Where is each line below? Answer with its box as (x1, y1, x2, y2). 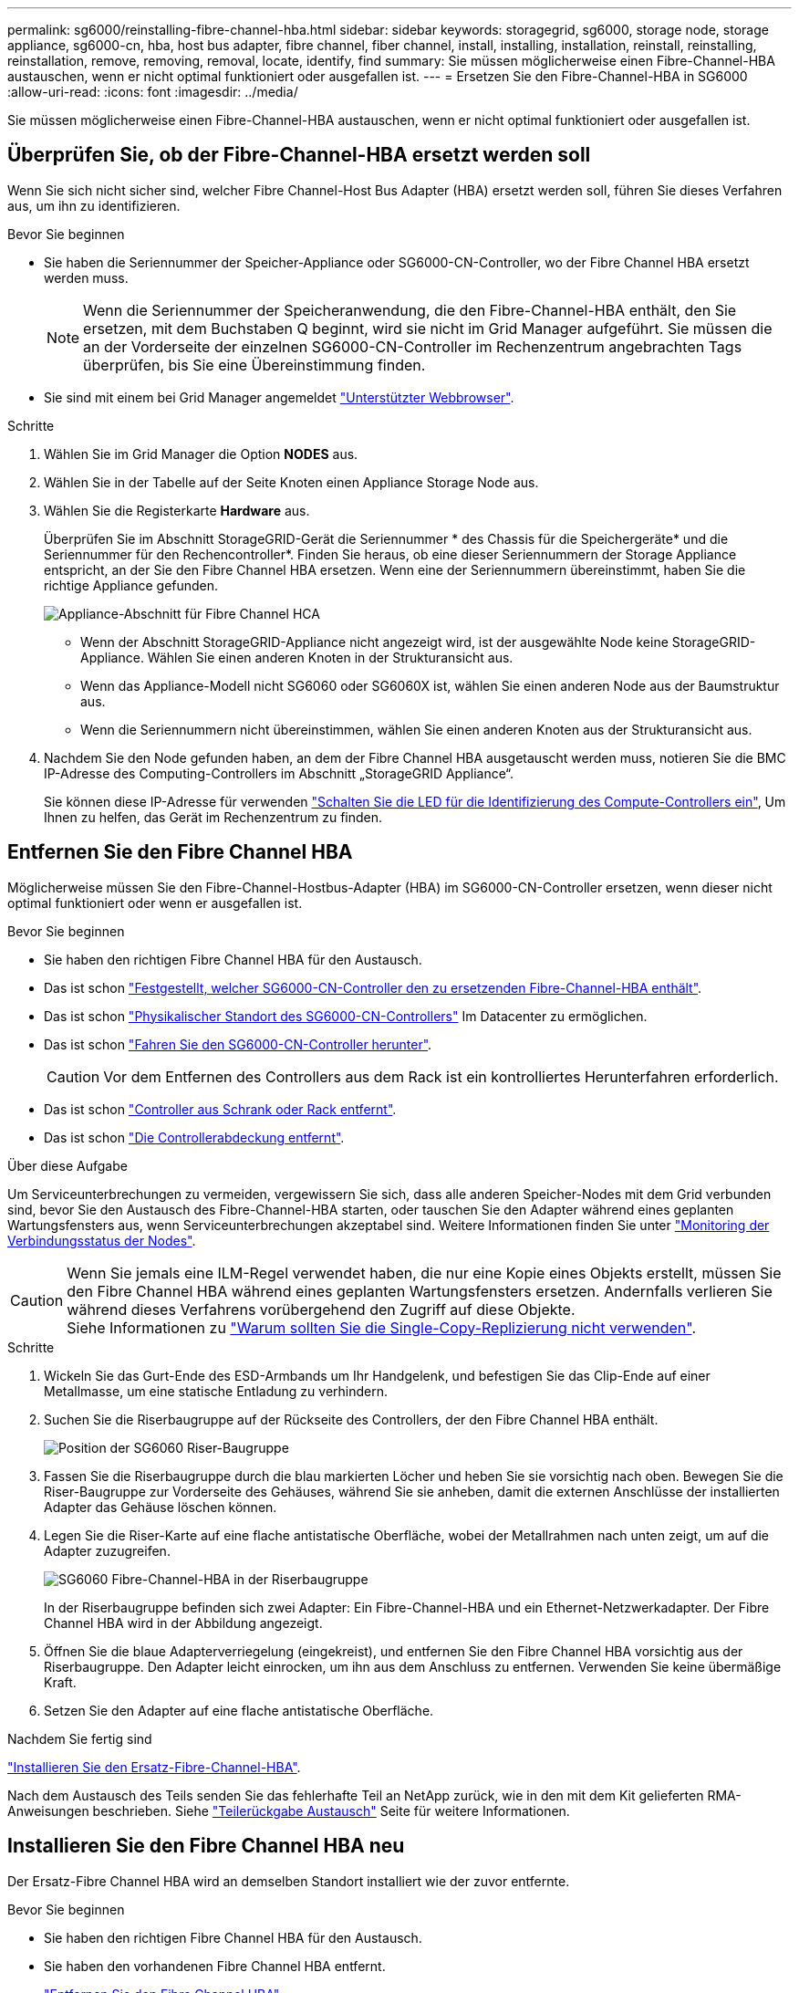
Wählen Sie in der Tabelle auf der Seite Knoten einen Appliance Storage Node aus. (44, 474, 539, 490)
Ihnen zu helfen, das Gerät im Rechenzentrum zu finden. (44, 809, 383, 825)
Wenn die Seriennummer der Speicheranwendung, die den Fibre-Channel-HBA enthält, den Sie (83, 300, 737, 319)
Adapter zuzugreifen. (44, 1542, 171, 1559)
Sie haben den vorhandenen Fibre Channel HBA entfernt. (44, 1957, 386, 1974)
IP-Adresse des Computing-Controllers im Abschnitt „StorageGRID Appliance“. (44, 765, 514, 781)
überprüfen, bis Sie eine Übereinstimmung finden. (83, 355, 426, 374)
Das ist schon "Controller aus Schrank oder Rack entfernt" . (44, 1101, 397, 1117)
